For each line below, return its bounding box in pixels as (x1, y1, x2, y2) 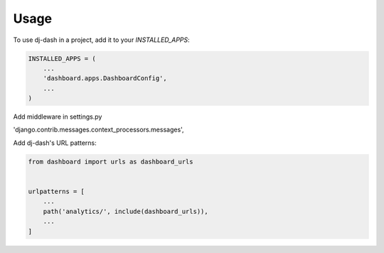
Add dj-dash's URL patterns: (13, 139, 97, 147)
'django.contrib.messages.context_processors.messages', (13, 125, 184, 134)
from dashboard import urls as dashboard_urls (28, 157, 193, 166)
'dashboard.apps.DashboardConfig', (43, 75, 167, 82)
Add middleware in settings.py (13, 112, 102, 121)
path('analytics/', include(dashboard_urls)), (43, 207, 209, 215)
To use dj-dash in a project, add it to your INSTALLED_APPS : (13, 36, 190, 44)
